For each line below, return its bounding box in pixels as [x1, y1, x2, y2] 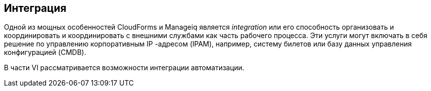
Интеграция [4, 2, 67, 14]
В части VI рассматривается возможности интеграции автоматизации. [4, 63, 244, 72]
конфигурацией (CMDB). [4, 48, 86, 57]
